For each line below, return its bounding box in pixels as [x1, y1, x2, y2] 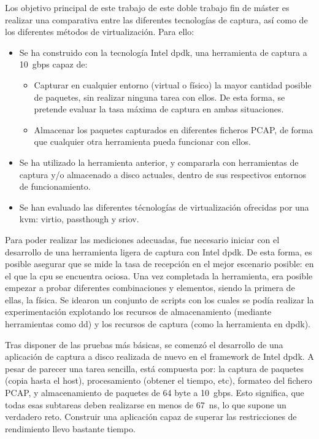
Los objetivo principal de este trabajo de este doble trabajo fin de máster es [5, 1, 290, 14]
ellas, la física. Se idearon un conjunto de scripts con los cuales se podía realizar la [5, 293, 314, 306]
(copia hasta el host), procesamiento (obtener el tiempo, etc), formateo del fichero [5, 374, 312, 387]
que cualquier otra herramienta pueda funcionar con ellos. [34, 135, 252, 148]
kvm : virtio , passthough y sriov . [19, 212, 139, 225]
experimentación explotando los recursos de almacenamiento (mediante [5, 305, 272, 318]
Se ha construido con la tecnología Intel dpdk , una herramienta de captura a [19, 45, 307, 58]
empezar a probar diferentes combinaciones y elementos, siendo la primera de [5, 281, 295, 294]
